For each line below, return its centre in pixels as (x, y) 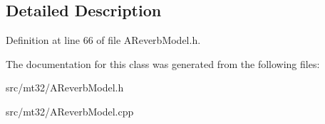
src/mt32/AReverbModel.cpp (70, 111)
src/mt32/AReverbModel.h (65, 88)
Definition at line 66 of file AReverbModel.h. (103, 40)
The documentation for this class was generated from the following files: (163, 63)
